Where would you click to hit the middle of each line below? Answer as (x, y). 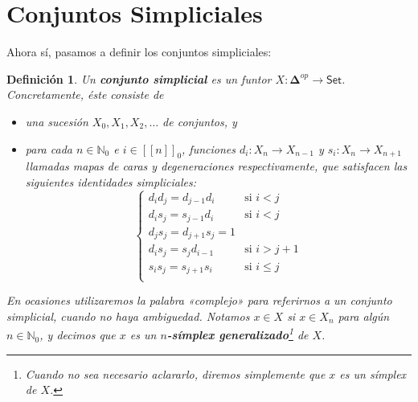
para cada (49, 148)
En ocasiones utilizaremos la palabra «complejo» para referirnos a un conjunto (199, 300)
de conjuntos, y (200, 121)
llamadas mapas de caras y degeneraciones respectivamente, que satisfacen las (216, 166)
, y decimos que (78, 335)
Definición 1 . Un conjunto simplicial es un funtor (139, 78)
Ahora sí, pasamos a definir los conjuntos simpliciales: (139, 52)
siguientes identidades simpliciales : (111, 181)
